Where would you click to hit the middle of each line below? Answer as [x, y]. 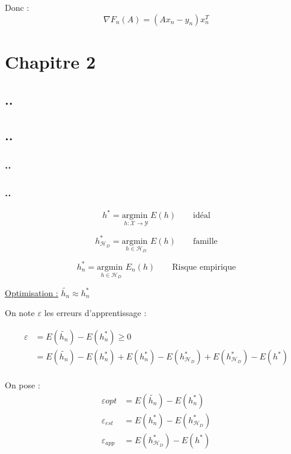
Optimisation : [32, 292]
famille [205, 241]
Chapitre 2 [51, 61]
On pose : [23, 385]
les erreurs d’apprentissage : [95, 313]
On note [20, 313]
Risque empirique [204, 267]
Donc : [17, 7]
